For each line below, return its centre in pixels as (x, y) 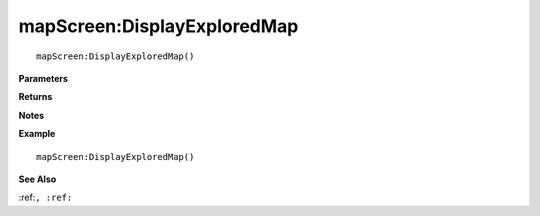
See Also (37, 179)
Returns (35, 97)
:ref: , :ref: (45, 197)
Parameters (43, 78)
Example (37, 134)
